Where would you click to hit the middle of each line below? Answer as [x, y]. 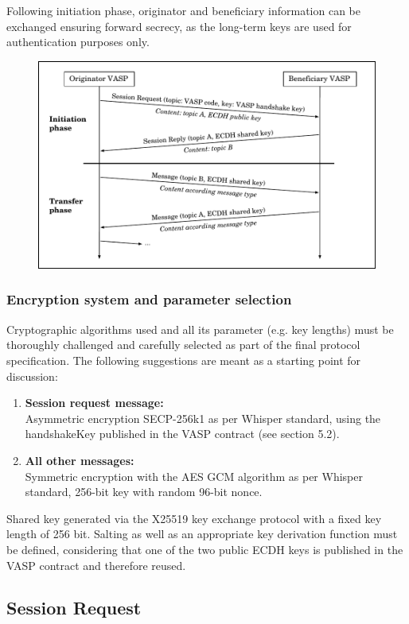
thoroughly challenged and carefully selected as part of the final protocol [183, 345]
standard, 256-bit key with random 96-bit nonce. [144, 492]
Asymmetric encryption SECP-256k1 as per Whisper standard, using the [203, 418]
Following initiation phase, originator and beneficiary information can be [184, 10]
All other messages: [80, 460]
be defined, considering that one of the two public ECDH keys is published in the [205, 549]
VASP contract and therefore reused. [96, 565]
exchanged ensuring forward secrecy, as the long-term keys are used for [179, 26]
